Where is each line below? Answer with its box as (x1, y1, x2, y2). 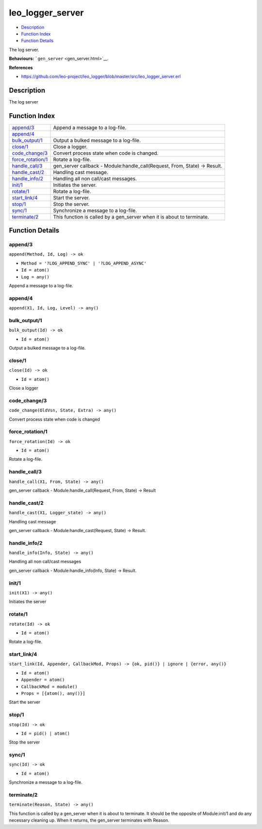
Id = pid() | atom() (21, 730, 70, 736)
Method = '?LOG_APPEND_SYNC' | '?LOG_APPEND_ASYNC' (21, 260, 147, 266)
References (9, 65, 33, 70)
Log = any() (21, 274, 49, 279)
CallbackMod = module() (21, 684, 78, 690)
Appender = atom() (21, 677, 65, 683)
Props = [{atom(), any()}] (21, 691, 85, 696)
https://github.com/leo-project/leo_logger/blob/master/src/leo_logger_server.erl (21, 73, 181, 79)
